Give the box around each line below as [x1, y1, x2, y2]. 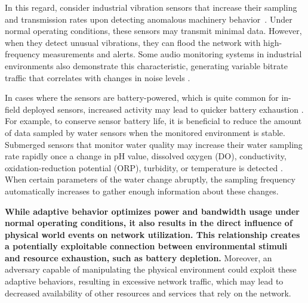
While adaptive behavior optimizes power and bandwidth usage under [5, 205, 300, 217]
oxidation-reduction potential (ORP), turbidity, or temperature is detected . [5, 161, 283, 174]
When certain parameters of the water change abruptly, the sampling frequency [5, 173, 295, 185]
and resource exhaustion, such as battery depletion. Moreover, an [5, 251, 272, 264]
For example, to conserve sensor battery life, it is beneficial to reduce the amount [5, 115, 302, 127]
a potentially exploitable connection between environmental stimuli [5, 240, 288, 252]
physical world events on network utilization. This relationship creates [5, 228, 300, 240]
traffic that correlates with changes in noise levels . [5, 71, 190, 84]
